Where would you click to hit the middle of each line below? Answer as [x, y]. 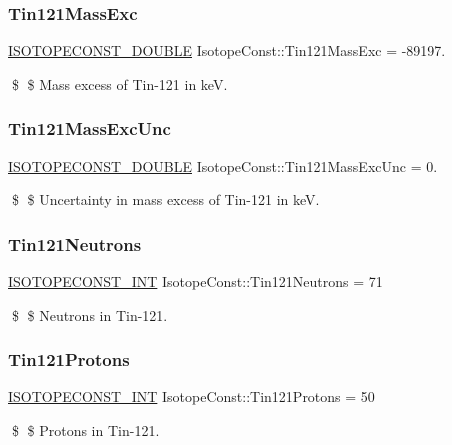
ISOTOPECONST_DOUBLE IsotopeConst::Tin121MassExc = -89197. [227, 50]
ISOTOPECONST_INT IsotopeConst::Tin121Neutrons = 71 [195, 281]
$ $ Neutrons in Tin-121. [89, 314]
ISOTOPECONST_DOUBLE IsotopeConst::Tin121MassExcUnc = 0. [223, 165]
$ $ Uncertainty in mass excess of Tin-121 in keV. [165, 199]
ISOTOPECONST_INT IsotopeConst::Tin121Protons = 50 [191, 396]
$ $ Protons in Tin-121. [85, 430]
